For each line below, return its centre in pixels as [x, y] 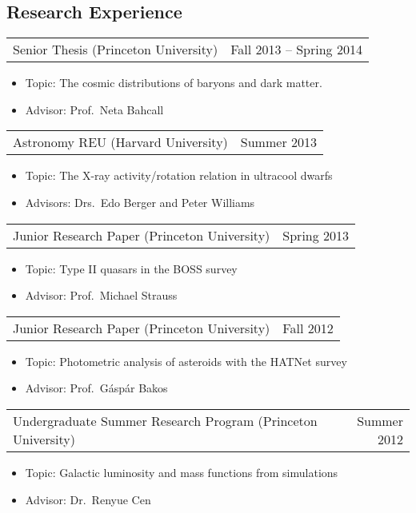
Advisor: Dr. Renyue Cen [88, 499]
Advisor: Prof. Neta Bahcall [94, 109]
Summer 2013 [278, 142]
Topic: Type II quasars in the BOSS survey [131, 268]
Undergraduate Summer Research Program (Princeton [165, 420]
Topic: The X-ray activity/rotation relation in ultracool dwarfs [179, 175]
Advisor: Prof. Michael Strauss [101, 295]
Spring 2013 [316, 235]
